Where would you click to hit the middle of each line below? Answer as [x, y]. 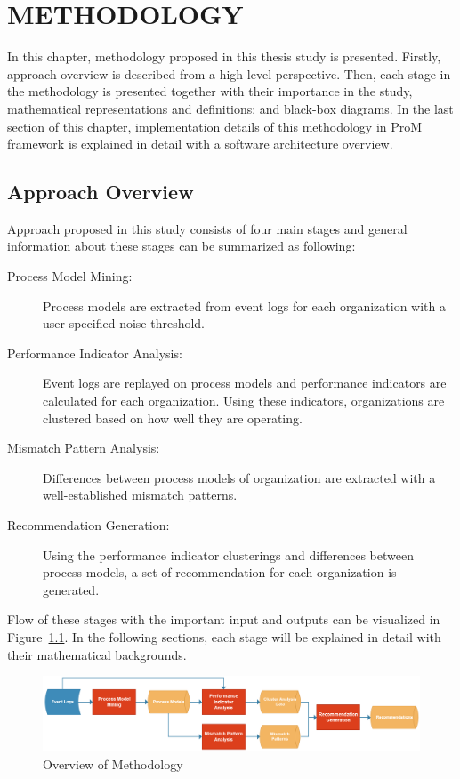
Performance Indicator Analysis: [95, 353]
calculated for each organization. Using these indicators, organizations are [244, 401]
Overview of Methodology [113, 763]
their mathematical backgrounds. [97, 654]
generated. [71, 589]
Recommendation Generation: [89, 525]
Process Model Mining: [70, 276]
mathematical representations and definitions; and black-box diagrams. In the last [230, 108]
